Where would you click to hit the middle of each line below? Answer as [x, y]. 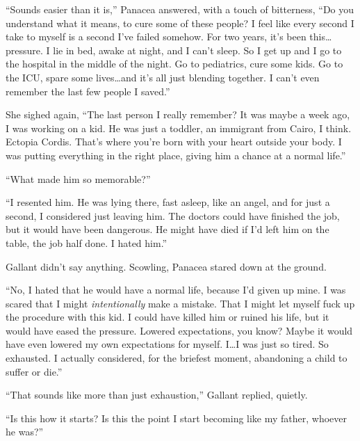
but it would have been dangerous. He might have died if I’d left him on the [167, 229]
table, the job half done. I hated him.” [87, 242]
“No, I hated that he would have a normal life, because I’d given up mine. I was [176, 290]
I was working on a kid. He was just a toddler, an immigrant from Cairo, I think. [179, 128]
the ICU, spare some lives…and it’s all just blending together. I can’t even [163, 77]
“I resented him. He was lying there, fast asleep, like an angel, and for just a [168, 202]
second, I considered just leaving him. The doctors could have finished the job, [173, 215]
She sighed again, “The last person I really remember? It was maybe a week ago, [178, 114]
